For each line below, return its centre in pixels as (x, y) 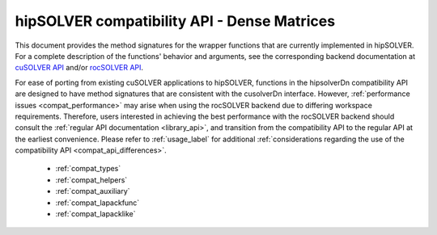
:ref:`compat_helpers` (91, 180)
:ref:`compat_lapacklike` (95, 214)
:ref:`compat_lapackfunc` (98, 203)
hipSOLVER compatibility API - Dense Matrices (175, 21)
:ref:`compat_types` (88, 169)
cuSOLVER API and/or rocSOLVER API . (79, 68)
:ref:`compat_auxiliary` (93, 191)
